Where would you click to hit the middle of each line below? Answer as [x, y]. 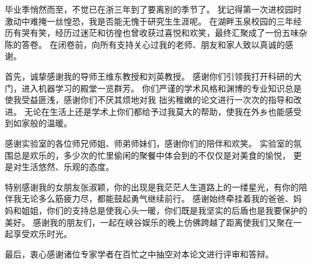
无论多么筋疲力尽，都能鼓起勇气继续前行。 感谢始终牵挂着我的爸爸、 [157, 198]
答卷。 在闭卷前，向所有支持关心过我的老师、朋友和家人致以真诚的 [153, 44]
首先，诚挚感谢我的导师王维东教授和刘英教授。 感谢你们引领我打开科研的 [149, 76]
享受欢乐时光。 [42, 234]
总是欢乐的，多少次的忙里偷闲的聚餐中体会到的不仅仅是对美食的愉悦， [151, 155]
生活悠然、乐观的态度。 [67, 167]
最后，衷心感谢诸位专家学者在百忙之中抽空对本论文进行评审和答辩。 [139, 254]
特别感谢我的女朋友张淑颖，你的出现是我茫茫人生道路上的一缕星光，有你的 [152, 186]
